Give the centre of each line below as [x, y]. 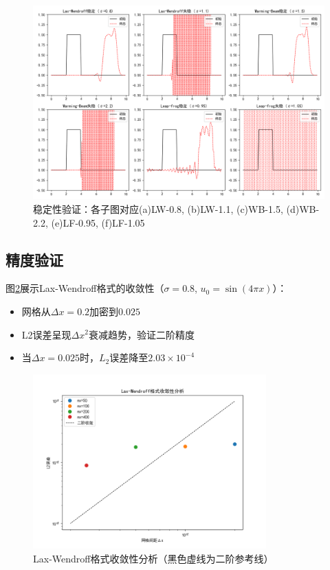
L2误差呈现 [46, 334]
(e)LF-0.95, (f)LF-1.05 [98, 222]
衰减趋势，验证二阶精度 [141, 334]
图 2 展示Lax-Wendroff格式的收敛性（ [85, 288]
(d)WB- [303, 208]
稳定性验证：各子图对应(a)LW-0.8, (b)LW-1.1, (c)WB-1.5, [158, 208]
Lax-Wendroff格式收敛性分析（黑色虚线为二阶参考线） [153, 558]
